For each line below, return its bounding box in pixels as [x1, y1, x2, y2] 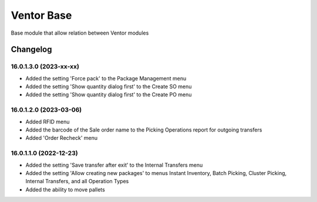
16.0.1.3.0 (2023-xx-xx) [11, 62, 79, 70]
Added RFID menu [25, 118, 70, 125]
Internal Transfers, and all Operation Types [25, 178, 129, 185]
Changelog [11, 45, 52, 55]
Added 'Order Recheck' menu [25, 134, 98, 142]
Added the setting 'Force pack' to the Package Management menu [25, 75, 187, 82]
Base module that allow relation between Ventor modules [11, 29, 149, 36]
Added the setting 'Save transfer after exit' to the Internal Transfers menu [25, 161, 203, 169]
